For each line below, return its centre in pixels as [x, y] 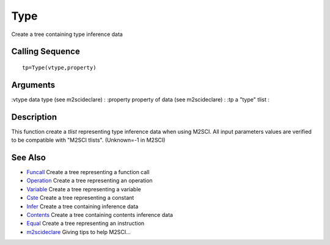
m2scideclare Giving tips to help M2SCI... [79, 232]
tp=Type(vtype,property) [59, 68]
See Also [28, 157]
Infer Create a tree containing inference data [82, 206]
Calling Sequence [46, 52]
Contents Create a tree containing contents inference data [100, 215]
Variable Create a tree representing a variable [84, 189]
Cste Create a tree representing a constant [80, 198]
